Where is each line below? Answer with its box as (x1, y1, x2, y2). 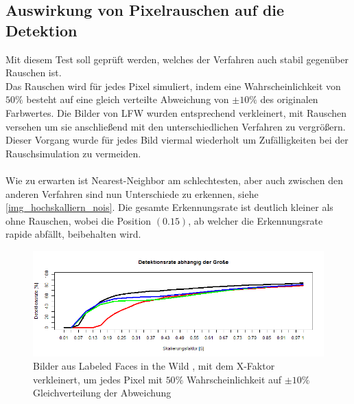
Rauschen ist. (5, 65, 62, 80)
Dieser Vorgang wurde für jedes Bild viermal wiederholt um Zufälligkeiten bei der (5, 133, 349, 147)
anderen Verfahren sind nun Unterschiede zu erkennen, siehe (5, 186, 259, 201)
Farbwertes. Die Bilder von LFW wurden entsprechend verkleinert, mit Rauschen (5, 105, 347, 120)
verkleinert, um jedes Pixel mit (33, 372, 163, 386)
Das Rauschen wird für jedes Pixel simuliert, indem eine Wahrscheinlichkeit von (5, 78, 341, 93)
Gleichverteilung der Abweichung (33, 385, 172, 400)
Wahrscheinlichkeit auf (186, 372, 282, 386)
